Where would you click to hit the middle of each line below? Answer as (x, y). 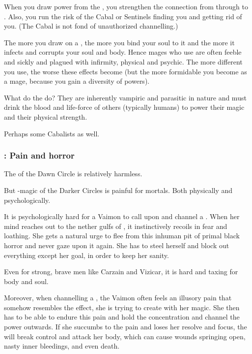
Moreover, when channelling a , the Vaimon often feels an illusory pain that (118, 298)
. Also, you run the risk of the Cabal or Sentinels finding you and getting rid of (123, 16)
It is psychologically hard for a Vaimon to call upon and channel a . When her (122, 216)
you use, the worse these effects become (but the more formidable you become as (126, 71)
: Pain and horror (39, 155)
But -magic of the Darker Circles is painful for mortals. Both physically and (118, 190)
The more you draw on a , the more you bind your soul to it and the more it (119, 42)
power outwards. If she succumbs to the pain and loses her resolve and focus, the (126, 327)
